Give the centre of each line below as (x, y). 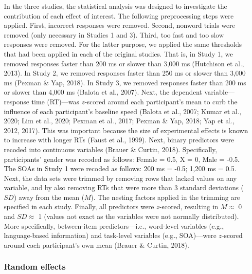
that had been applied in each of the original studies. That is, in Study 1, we (118, 53)
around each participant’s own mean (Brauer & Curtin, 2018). (97, 245)
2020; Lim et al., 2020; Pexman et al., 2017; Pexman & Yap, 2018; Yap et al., (119, 121)
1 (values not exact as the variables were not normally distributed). (138, 216)
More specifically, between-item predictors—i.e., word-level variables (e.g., (114, 225)
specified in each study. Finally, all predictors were (79, 206)
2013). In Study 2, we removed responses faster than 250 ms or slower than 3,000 (125, 73)
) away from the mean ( (49, 197)
